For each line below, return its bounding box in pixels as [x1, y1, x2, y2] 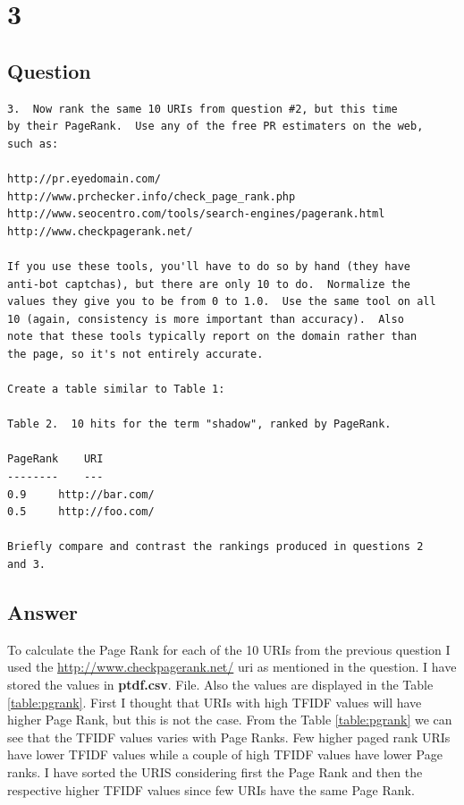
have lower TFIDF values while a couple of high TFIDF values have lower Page [7, 745, 443, 764]
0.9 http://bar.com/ [7, 487, 155, 501]
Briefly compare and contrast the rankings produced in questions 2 [7, 540, 424, 554]
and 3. [7, 558, 46, 572]
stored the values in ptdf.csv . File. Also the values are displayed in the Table [7, 675, 434, 693]
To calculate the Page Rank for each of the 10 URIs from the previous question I [7, 640, 451, 658]
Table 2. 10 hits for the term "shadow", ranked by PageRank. [7, 418, 392, 431]
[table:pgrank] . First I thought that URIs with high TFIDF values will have [7, 692, 422, 711]
